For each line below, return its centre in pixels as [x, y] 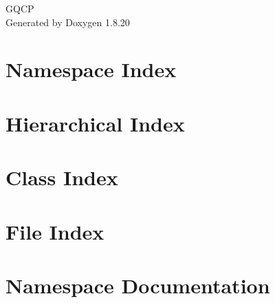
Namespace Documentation [138, 285]
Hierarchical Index [95, 123]
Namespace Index [91, 69]
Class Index [62, 177]
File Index [55, 231]
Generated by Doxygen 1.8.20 [68, 22]
